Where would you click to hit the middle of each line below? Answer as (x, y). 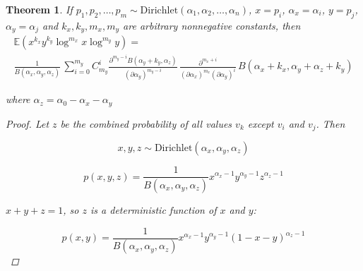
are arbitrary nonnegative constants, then (212, 25)
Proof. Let (28, 123)
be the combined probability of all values (146, 123)
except (261, 123)
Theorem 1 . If (39, 9)
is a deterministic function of (154, 209)
